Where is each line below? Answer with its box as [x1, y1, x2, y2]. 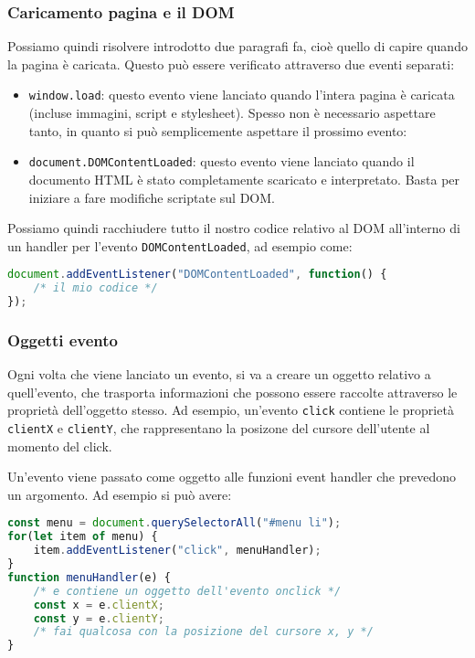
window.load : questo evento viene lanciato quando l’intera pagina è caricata [28, 85, 455, 104]
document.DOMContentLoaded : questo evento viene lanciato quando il [28, 152, 415, 171]
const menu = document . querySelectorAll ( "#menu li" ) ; [7, 516, 342, 530]
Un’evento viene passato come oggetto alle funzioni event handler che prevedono [7, 467, 456, 486]
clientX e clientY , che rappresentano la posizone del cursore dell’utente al [7, 419, 430, 438]
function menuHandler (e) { [7, 570, 171, 584]
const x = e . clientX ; [33, 598, 164, 611]
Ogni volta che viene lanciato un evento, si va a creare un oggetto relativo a [7, 365, 431, 384]
